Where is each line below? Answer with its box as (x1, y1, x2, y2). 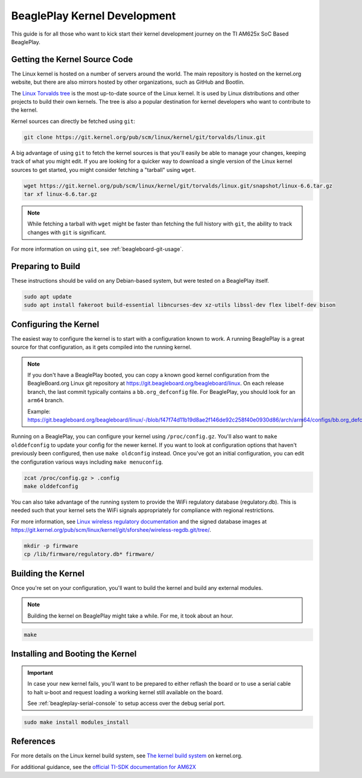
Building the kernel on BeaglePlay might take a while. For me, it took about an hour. (27, 612, 233, 619)
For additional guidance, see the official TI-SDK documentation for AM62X (11, 763, 196, 770)
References (11, 736, 56, 747)
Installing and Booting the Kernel (11, 649, 137, 659)
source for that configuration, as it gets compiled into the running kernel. (11, 344, 192, 351)
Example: (27, 408, 51, 415)
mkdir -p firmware (24, 543, 78, 549)
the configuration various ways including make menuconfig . (11, 458, 164, 466)
